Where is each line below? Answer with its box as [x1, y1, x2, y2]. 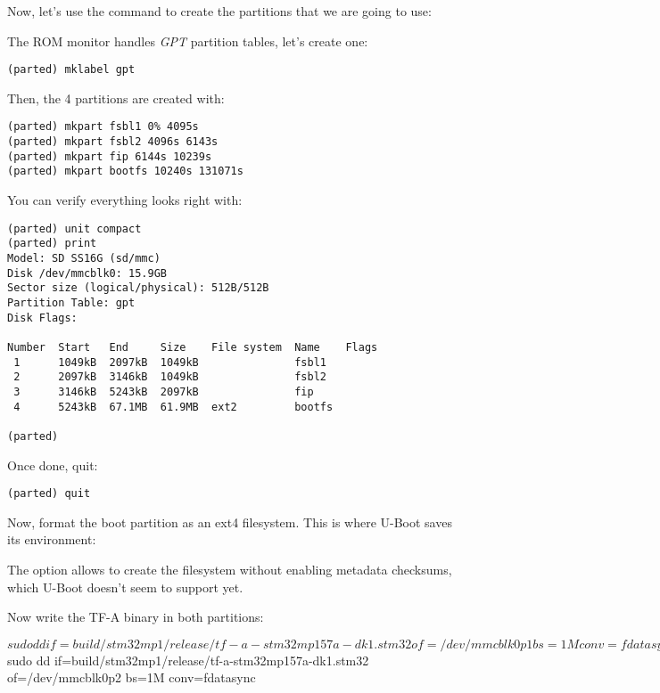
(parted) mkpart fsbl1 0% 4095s [7, 120, 199, 134]
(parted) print [7, 237, 97, 250]
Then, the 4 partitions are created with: [7, 88, 225, 107]
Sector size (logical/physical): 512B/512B [7, 281, 269, 295]
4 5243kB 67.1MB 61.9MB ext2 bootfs [13, 400, 334, 413]
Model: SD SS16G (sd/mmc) [7, 251, 161, 265]
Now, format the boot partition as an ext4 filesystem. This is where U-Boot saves [7, 512, 452, 531]
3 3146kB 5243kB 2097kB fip [13, 385, 314, 398]
